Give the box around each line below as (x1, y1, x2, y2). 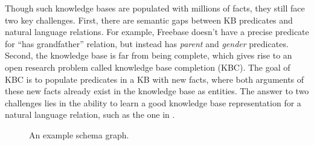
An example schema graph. (29, 128, 129, 141)
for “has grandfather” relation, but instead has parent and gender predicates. (5, 37, 289, 50)
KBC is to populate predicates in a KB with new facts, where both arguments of (5, 72, 304, 85)
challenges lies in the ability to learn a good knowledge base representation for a (5, 96, 301, 109)
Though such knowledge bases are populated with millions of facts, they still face (5, 2, 305, 14)
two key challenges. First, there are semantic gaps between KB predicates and (5, 13, 293, 26)
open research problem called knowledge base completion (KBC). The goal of (5, 60, 290, 73)
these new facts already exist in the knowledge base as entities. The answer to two (5, 85, 309, 97)
